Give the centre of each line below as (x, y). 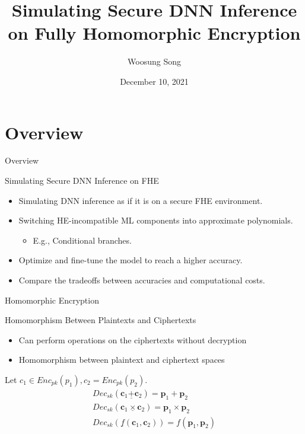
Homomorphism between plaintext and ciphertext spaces (122, 360)
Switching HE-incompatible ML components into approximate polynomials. (156, 220)
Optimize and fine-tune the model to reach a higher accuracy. (131, 260)
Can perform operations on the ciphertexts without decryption (133, 339)
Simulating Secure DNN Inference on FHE (82, 181)
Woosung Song (154, 61)
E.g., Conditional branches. (82, 240)
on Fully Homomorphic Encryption (154, 33)
